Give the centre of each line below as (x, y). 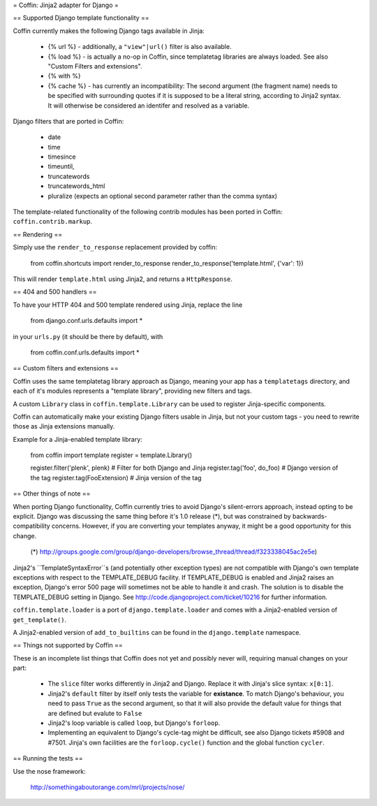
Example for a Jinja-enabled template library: (77, 439)
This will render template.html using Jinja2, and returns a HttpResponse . (123, 279)
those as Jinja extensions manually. (64, 426)
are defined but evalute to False (95, 713)
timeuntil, (61, 166)
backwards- (310, 517)
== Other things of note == (52, 494)
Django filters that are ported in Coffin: (68, 121)
